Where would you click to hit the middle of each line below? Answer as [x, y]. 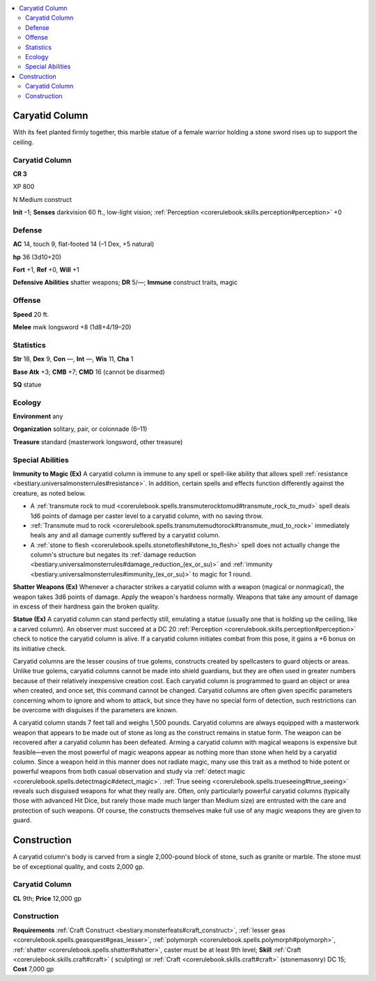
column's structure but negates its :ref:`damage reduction [113, 555]
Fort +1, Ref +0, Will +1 [46, 270]
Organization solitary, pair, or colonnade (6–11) [80, 429]
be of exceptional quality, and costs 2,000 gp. [79, 866]
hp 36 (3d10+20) [37, 257]
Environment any [38, 416]
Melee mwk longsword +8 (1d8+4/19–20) [72, 327]
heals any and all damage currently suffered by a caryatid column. [125, 535]
